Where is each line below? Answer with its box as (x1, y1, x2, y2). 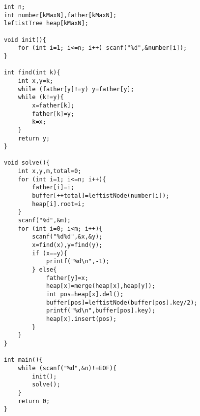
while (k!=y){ (18, 94, 64, 101)
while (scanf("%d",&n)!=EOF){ (18, 364, 117, 372)
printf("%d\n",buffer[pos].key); (46, 307, 155, 314)
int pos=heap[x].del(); (46, 290, 124, 298)
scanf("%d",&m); (18, 217, 71, 224)
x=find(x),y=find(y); (32, 242, 103, 249)
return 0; (18, 397, 50, 405)
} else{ (32, 266, 57, 273)
